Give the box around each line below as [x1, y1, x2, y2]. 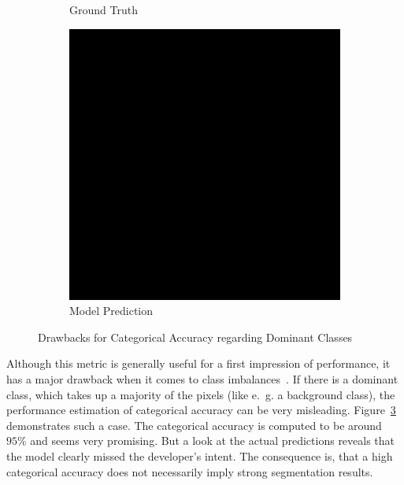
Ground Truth [69, 2, 138, 17]
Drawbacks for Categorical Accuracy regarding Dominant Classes [38, 328, 353, 345]
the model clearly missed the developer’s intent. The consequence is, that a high [6, 447, 393, 464]
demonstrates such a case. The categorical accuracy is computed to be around [6, 417, 382, 433]
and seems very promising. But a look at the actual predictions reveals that [30, 432, 395, 449]
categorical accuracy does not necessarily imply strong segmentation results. [6, 463, 373, 479]
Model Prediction [69, 302, 154, 319]
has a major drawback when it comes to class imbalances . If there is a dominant [6, 370, 398, 387]
